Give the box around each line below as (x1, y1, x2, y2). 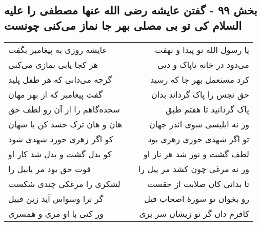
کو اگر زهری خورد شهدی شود (8, 133, 113, 145)
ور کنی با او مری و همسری (8, 207, 104, 219)
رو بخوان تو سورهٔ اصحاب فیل (144, 192, 249, 204)
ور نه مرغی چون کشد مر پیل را (138, 162, 249, 175)
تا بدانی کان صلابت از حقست (147, 177, 249, 190)
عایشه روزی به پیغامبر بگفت (8, 43, 107, 55)
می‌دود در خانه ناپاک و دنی (157, 58, 249, 70)
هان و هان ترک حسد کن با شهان (8, 118, 122, 130)
